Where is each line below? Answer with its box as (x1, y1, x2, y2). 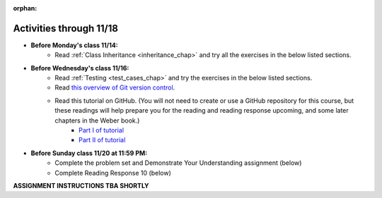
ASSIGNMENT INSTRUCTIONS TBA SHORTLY (13, 181, 149, 190)
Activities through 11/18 (13, 22, 118, 35)
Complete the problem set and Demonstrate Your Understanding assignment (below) (54, 159, 302, 167)
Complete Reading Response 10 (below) (54, 168, 171, 177)
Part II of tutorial (79, 136, 126, 144)
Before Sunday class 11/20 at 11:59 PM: (30, 149, 148, 157)
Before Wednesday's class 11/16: (30, 63, 129, 72)
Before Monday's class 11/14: (30, 41, 118, 49)
